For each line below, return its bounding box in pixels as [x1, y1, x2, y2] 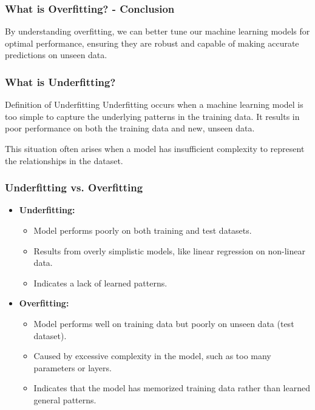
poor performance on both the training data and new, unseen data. [5, 122, 255, 134]
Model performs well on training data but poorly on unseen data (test [33, 317, 294, 329]
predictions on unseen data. [5, 48, 107, 61]
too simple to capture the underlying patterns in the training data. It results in [5, 110, 300, 122]
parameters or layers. [33, 361, 112, 374]
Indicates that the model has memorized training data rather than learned [33, 382, 310, 394]
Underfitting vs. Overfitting [5, 180, 143, 195]
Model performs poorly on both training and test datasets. [33, 224, 252, 236]
